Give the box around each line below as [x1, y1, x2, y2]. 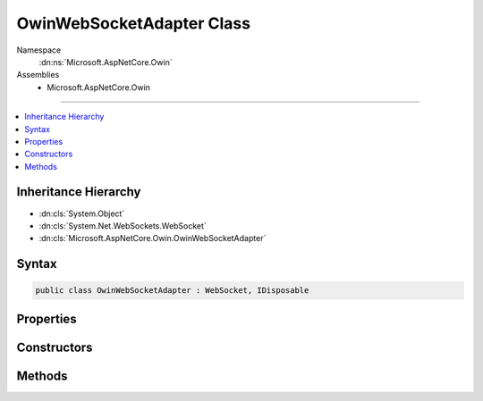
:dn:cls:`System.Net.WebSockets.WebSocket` [38, 220, 208, 231]
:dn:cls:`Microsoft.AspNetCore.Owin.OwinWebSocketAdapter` [38, 233, 267, 244]
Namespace [16, 45, 62, 55]
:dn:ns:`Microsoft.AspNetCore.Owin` [38, 56, 174, 67]
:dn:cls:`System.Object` [38, 208, 125, 219]
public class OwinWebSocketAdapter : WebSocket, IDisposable [35, 286, 309, 296]
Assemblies [16, 70, 60, 80]
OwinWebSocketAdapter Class [16, 13, 250, 33]
